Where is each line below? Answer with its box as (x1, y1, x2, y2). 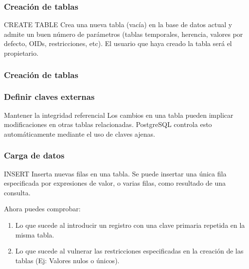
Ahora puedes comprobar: (4, 204, 81, 214)
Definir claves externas (4, 91, 95, 103)
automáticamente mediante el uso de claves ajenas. (4, 128, 155, 139)
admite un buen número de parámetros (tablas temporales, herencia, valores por (4, 29, 243, 39)
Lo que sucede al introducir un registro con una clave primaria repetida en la (15, 220, 245, 230)
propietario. (4, 48, 38, 58)
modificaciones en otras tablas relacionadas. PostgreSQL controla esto (4, 119, 212, 129)
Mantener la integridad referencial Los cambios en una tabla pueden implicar (4, 110, 233, 120)
